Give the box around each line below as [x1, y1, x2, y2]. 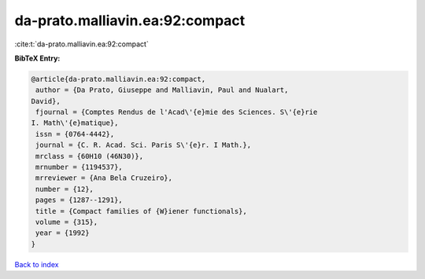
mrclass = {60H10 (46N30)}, [35, 152, 144, 160]
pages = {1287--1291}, [35, 196, 124, 204]
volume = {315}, [35, 218, 98, 226]
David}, [31, 97, 61, 105]
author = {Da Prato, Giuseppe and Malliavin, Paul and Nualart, [35, 86, 289, 94]
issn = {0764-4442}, [35, 130, 115, 138]
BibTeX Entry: [14, 53, 61, 63]
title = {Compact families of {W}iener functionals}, [35, 207, 247, 215]
